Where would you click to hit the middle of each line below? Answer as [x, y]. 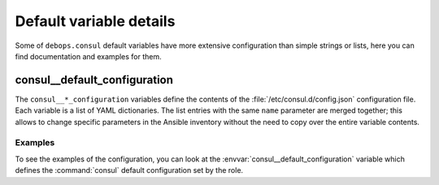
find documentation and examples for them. [88, 56]
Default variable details [95, 21]
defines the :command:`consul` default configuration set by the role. [129, 170]
